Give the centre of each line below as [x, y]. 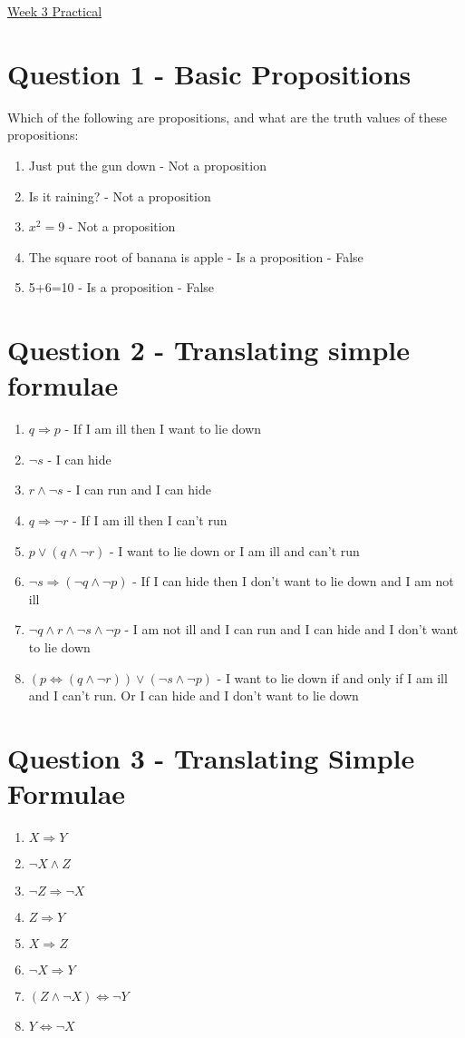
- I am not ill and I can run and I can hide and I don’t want [291, 629]
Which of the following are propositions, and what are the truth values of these [228, 117]
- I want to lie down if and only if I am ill [332, 677]
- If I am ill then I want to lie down [163, 429]
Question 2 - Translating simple [209, 350]
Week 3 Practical [55, 11]
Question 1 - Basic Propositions [209, 73]
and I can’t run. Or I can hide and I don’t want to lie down [194, 695]
